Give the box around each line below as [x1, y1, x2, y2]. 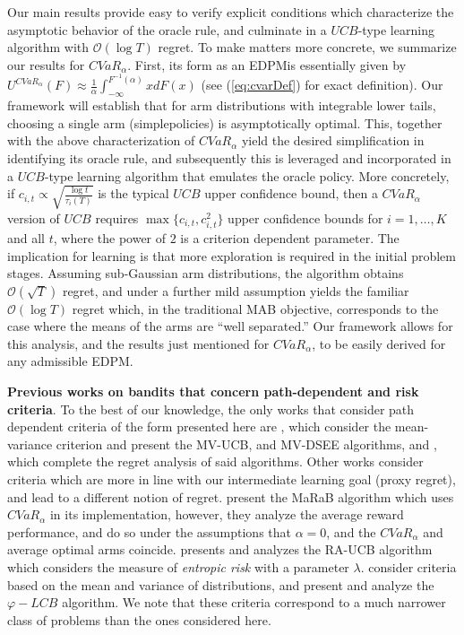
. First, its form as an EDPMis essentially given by [127, 55, 407, 74]
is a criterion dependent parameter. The [180, 228, 400, 247]
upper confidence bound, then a [204, 184, 378, 203]
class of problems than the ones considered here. [7, 610, 271, 629]
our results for [7, 55, 85, 74]
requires [95, 208, 139, 227]
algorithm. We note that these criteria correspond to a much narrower [62, 593, 446, 612]
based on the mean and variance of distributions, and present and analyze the [7, 575, 434, 594]
